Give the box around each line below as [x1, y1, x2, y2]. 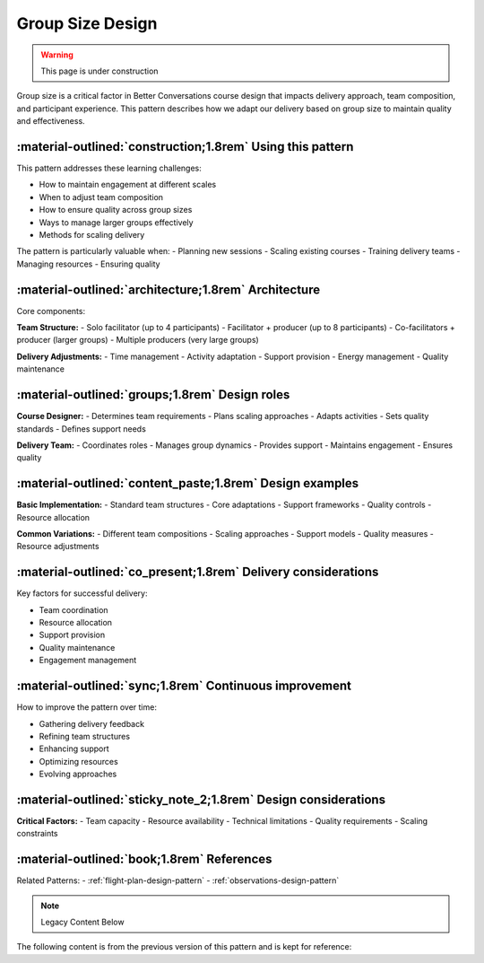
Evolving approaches [39, 768, 117, 780]
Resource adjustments [16, 541, 99, 552]
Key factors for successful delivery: [16, 588, 148, 599]
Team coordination [39, 604, 108, 615]
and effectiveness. [16, 116, 85, 127]
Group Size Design [16, 13, 158, 33]
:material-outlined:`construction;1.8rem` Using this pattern [16, 139, 354, 154]
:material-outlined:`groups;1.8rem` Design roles [16, 387, 290, 403]
